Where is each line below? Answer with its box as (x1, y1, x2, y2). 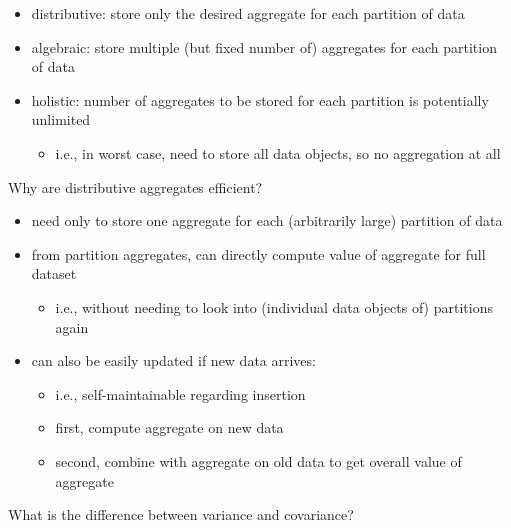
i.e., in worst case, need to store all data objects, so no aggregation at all (55, 142, 501, 163)
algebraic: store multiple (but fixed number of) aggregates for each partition (31, 36, 497, 57)
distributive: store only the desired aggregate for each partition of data (31, 3, 465, 23)
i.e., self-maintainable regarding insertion (55, 383, 306, 404)
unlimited (31, 109, 91, 130)
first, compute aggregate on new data (55, 417, 284, 438)
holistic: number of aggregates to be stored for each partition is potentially (31, 89, 489, 110)
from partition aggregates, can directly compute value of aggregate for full (31, 243, 486, 264)
